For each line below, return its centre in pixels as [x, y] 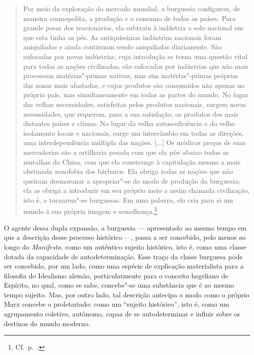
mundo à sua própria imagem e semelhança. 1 [90, 210]
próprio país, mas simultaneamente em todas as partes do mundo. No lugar [136, 94]
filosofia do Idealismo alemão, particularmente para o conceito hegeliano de [116, 275]
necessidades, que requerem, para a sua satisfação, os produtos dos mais [131, 114]
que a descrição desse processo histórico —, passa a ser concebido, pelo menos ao [125, 237]
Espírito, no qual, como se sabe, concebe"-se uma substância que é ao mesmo [119, 285]
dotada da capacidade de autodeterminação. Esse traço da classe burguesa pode [123, 256]
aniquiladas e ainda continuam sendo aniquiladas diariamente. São [122, 47]
